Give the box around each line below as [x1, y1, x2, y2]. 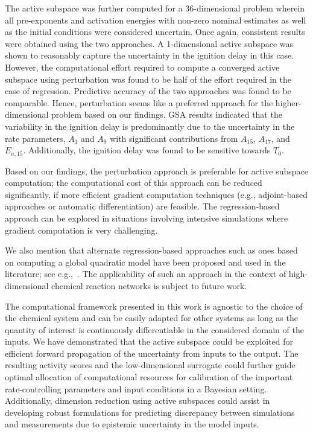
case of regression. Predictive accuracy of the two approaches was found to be [5, 85, 291, 97]
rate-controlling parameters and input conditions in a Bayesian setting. [5, 382, 267, 395]
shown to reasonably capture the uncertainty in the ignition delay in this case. [5, 49, 294, 62]
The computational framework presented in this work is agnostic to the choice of [5, 299, 303, 312]
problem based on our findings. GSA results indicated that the [51, 108, 282, 121]
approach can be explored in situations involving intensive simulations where [5, 211, 288, 224]
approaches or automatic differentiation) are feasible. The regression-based [5, 200, 280, 212]
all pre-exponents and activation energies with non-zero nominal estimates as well [5, 13, 306, 26]
